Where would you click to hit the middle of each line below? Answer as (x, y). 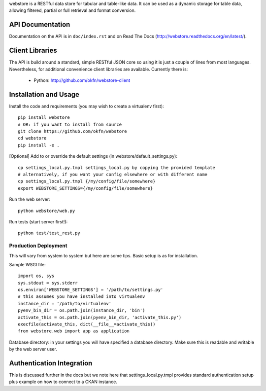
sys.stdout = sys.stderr (48, 283)
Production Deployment (38, 246)
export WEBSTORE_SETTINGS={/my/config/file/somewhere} (85, 188)
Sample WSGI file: (28, 264)
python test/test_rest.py (49, 233)
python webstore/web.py (47, 211)
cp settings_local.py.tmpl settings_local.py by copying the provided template (116, 167)
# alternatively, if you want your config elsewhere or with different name (113, 175)
